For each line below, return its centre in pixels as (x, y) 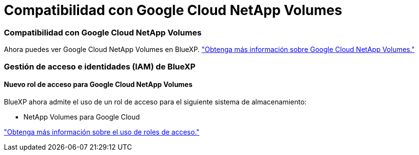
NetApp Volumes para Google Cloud (82, 117)
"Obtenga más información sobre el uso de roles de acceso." (102, 132)
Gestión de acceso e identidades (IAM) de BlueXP (100, 66)
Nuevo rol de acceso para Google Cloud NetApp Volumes (98, 85)
